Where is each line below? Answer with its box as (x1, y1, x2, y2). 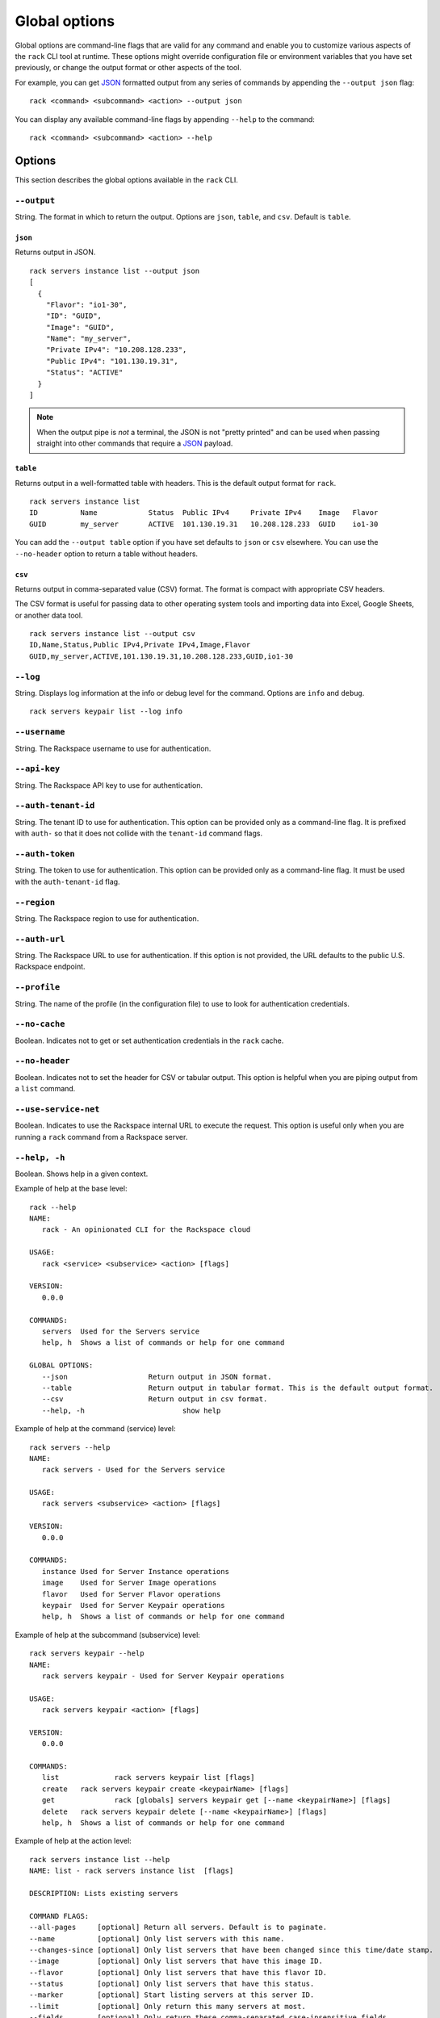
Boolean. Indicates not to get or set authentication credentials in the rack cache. (15, 1036, 284, 1045)
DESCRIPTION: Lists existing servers (29, 1889, 179, 1898)
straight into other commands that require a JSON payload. (36, 438, 233, 448)
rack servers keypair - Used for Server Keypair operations (41, 1671, 285, 1681)
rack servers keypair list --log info (29, 707, 183, 716)
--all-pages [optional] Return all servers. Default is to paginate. (29, 1923, 328, 1932)
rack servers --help (29, 1442, 111, 1452)
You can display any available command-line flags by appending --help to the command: (15, 114, 315, 124)
